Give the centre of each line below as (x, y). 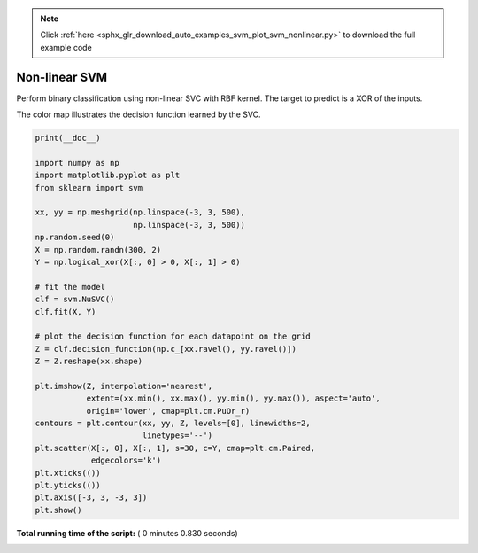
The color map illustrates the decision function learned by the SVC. (139, 114)
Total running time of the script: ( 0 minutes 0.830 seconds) (127, 533)
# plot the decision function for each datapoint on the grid (173, 336)
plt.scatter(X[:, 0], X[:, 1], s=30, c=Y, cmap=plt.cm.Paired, (175, 448)
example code (66, 47)
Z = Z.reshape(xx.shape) (89, 362)
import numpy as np (77, 163)
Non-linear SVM (62, 77)
